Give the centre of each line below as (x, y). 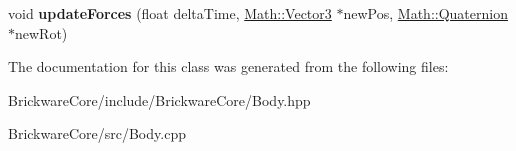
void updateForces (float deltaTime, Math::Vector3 (170, 13)
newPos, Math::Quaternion (425, 13)
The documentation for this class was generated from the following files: (228, 66)
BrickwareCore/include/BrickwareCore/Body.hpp (159, 99)
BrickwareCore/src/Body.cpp (97, 133)
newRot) (41, 32)
